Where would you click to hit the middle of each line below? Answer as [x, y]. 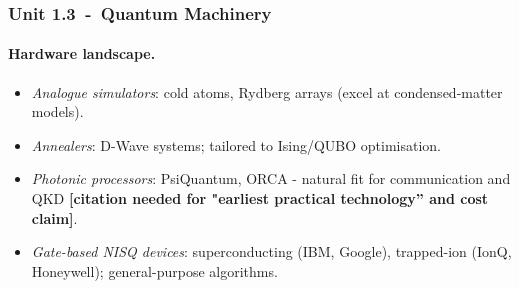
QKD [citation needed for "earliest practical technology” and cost [260, 198]
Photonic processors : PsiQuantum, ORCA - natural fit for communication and [271, 178]
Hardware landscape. [82, 53]
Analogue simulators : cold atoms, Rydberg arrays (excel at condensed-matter [267, 91]
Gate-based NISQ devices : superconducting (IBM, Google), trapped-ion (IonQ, [271, 251]
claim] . [54, 217]
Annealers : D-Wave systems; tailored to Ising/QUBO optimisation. [236, 144]
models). [57, 111]
